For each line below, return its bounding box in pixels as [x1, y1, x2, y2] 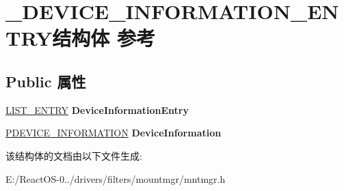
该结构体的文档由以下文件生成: [5, 148, 142, 162]
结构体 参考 [52, 24, 155, 52]
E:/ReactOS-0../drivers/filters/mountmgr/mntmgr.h [5, 171, 226, 186]
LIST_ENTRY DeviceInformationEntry [5, 102, 189, 117]
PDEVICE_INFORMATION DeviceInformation [5, 126, 222, 140]
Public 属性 [5, 70, 86, 91]
